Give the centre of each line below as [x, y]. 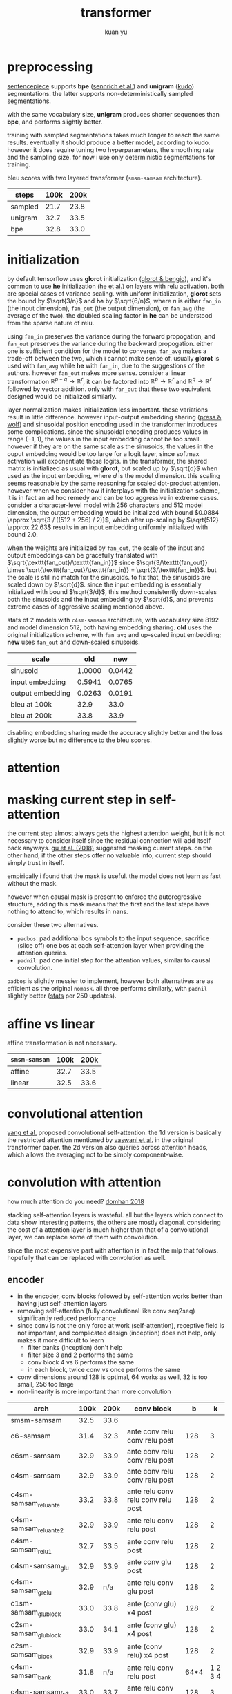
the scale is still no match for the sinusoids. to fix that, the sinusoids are [109, 578]
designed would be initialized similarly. [62, 397]
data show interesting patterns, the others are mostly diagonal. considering [114, 1222]
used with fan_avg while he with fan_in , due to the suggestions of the [106, 365]
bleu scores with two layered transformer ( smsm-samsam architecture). [105, 178]
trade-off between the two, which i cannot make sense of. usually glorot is [113, 358]
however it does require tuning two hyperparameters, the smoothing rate [110, 149]
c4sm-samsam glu [40, 1566]
